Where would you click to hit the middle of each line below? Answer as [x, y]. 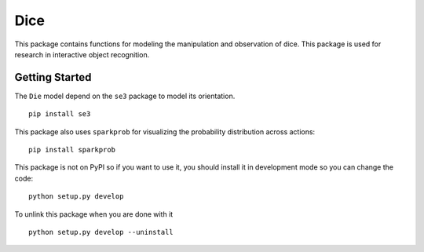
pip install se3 [60, 114]
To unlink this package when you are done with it [94, 214]
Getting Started [53, 77]
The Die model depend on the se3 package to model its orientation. [125, 96]
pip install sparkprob [72, 150]
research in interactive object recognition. [82, 54]
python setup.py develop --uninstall [101, 232]
